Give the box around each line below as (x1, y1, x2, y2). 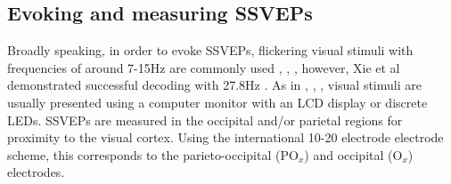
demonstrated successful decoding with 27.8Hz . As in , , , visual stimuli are (7, 76, 422, 94)
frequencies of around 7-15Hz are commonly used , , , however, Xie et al (7, 58, 400, 76)
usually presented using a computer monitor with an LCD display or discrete (7, 92, 428, 111)
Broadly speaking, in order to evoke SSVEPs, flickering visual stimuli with (7, 41, 414, 60)
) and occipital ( (304, 145, 393, 164)
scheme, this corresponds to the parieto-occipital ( (7, 145, 281, 164)
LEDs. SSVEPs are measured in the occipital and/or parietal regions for (7, 110, 403, 129)
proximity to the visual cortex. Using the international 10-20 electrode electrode (7, 128, 444, 147)
